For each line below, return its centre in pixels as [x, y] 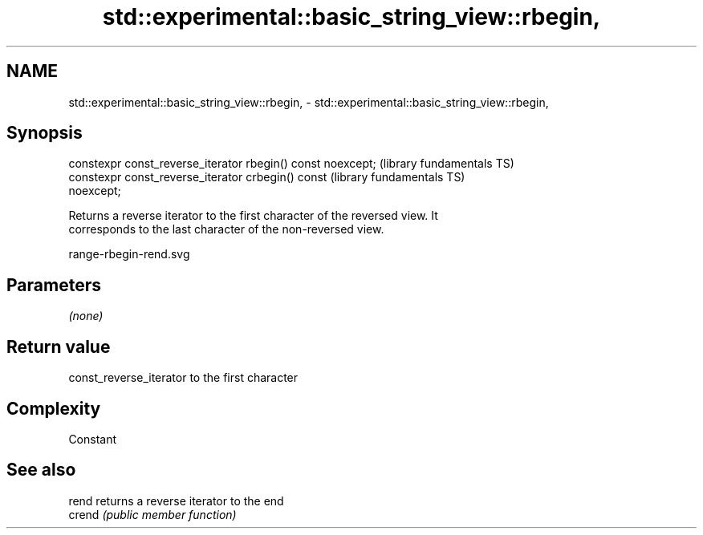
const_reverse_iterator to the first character [183, 378]
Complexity [54, 408]
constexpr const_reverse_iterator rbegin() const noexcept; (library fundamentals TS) [291, 164]
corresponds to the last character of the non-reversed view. [226, 229]
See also [41, 470]
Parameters [54, 285]
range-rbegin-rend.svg [129, 254]
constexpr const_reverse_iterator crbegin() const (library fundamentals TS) [267, 177]
